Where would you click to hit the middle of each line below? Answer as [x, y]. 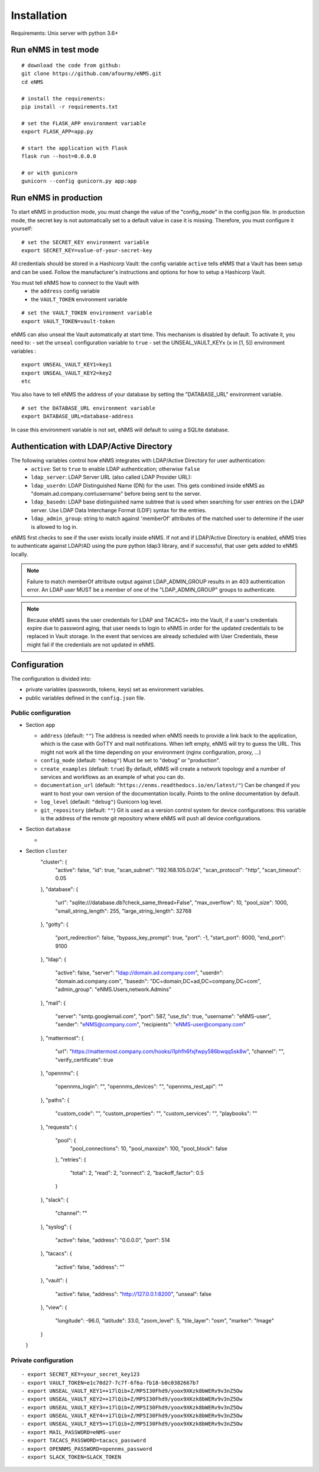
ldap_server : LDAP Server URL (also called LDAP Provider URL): [111, 477]
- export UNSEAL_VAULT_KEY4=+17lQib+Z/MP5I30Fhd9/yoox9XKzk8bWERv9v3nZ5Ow [132, 1416]
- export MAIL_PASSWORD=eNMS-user [71, 1432]
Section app [40, 724]
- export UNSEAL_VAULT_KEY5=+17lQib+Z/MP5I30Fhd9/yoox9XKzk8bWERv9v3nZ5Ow [132, 1424]
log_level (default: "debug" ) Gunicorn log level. [102, 802]
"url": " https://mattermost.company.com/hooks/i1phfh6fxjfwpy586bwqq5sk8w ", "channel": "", [170, 1051]
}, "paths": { [55, 1100]
